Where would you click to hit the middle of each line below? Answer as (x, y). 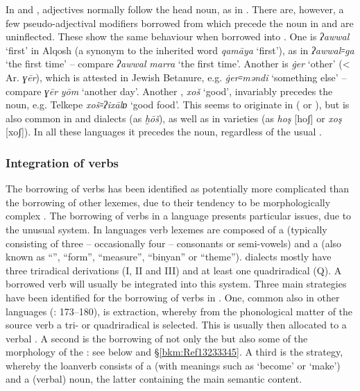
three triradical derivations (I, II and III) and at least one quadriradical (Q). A (174, 270)
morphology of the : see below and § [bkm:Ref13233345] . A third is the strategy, (174, 352)
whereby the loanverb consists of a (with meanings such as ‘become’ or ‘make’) (173, 365)
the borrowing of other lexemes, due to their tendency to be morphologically (168, 202)
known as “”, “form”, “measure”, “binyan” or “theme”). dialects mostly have (169, 257)
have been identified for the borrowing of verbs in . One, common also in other (173, 297)
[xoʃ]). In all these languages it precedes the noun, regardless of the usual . (164, 132)
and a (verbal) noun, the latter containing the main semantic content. (154, 379)
